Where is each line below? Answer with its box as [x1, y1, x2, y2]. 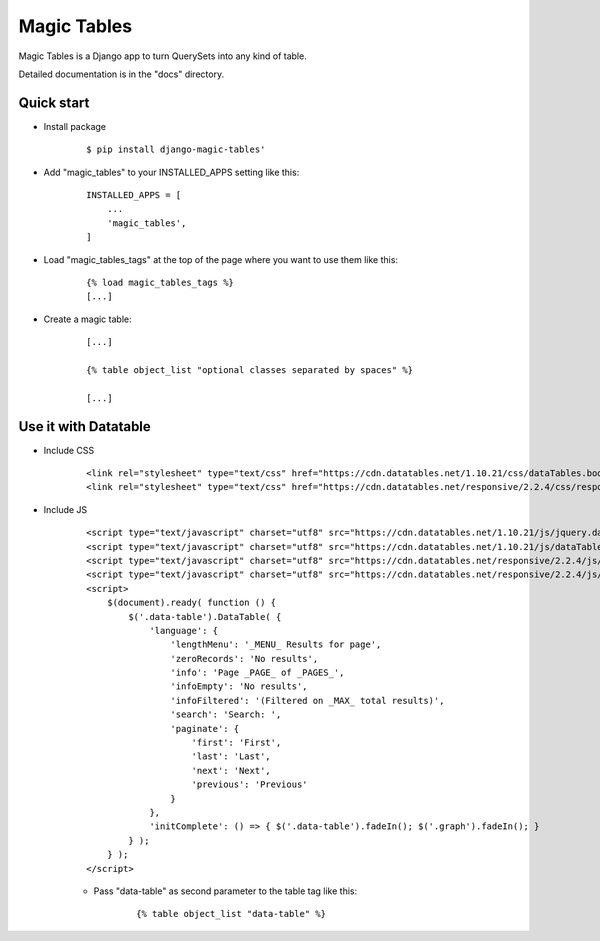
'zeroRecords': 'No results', [170, 653, 319, 664]
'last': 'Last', [191, 751, 272, 762]
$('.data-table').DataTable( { [128, 611, 282, 622]
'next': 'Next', [191, 765, 272, 776]
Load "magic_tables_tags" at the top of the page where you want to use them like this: [43, 253, 399, 265]
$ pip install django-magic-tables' [86, 144, 266, 155]
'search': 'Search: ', [170, 709, 282, 720]
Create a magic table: [43, 313, 132, 325]
